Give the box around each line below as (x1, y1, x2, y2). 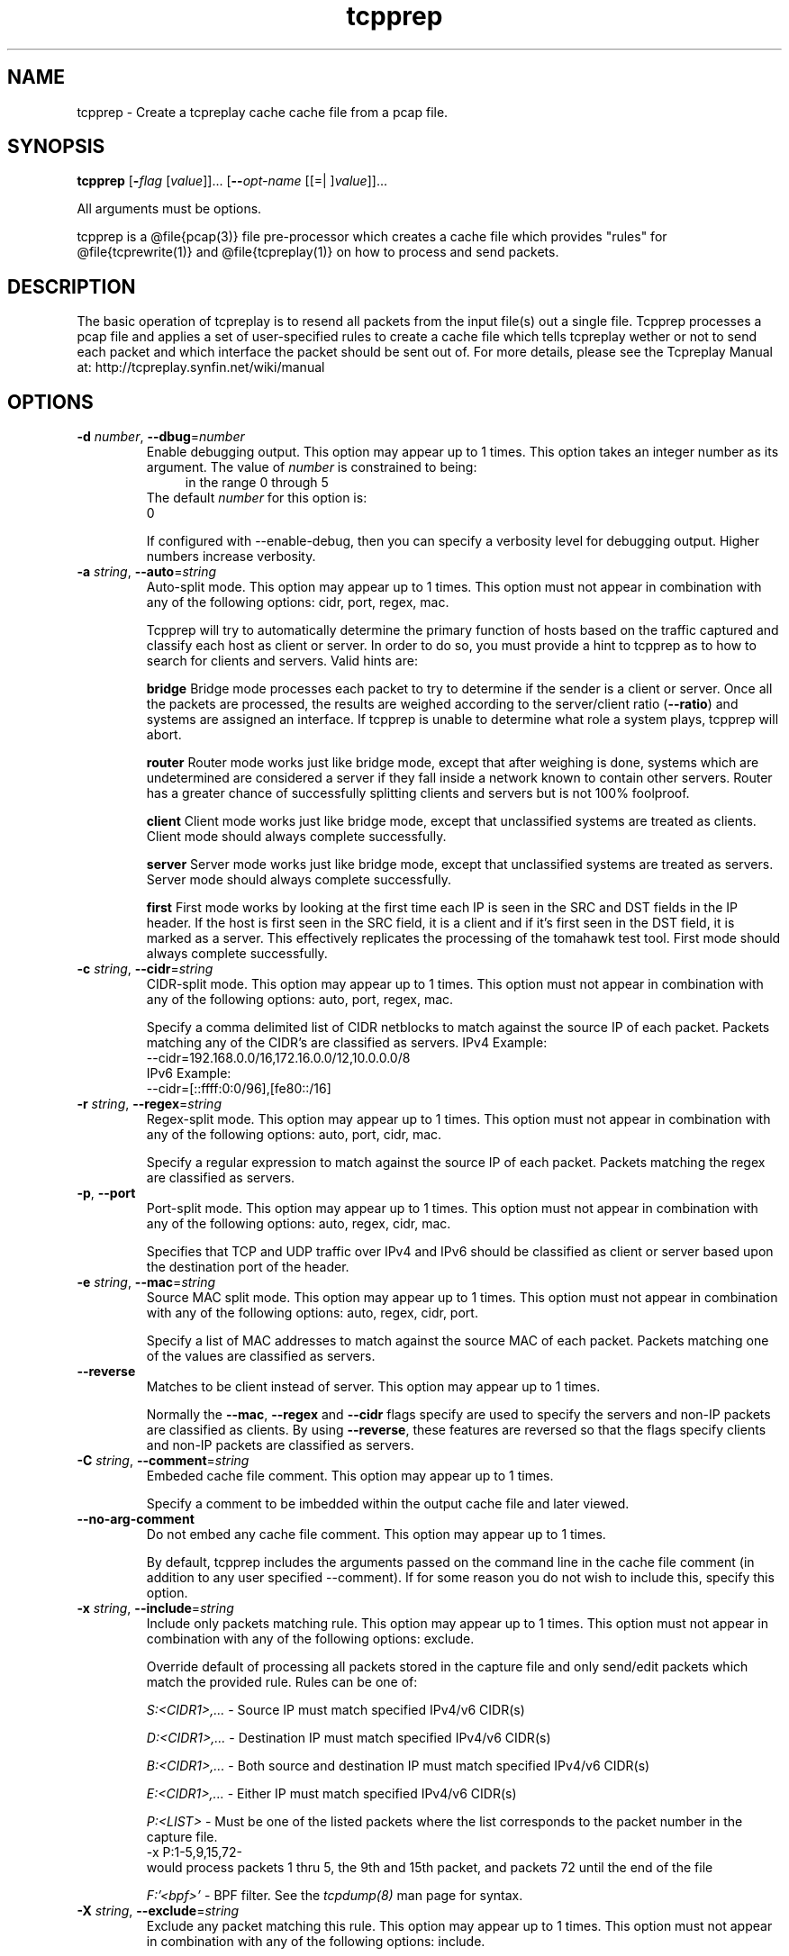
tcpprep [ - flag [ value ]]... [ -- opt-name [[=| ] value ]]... (77, 173, 387, 189)
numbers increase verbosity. (146, 548, 316, 565)
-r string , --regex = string (77, 1096, 222, 1112)
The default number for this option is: (146, 490, 367, 506)
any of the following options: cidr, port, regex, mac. (146, 594, 449, 611)
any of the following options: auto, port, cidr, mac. (146, 1127, 442, 1143)
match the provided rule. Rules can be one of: (146, 1674, 418, 1690)
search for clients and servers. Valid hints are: (146, 653, 418, 669)
